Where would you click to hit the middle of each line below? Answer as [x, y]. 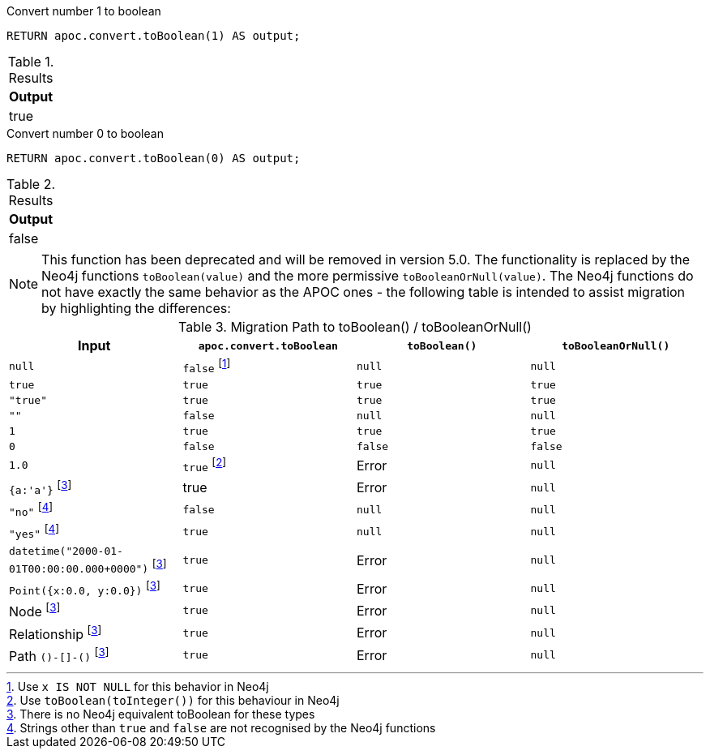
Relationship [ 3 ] [56, 633]
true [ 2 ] [205, 465]
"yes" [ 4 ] [34, 532]
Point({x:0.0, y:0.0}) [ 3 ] [85, 588]
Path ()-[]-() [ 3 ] [59, 655]
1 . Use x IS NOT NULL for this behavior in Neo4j [138, 687]
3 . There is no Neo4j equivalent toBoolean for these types [161, 714]
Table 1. [31, 62]
